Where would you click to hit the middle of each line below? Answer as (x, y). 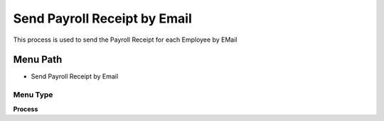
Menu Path (38, 60)
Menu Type (33, 95)
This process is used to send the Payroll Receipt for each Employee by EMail (125, 40)
